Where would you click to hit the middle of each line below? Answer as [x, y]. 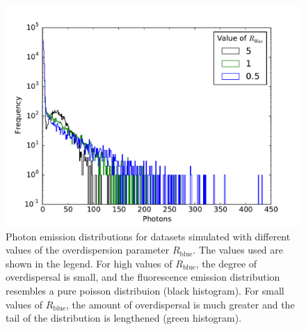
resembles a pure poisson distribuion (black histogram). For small [145, 290]
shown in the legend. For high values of [89, 263]
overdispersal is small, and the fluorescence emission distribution [143, 277]
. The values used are [238, 250]
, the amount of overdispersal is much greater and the [180, 304]
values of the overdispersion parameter [88, 250]
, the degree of [226, 263]
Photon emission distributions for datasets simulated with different [148, 236]
